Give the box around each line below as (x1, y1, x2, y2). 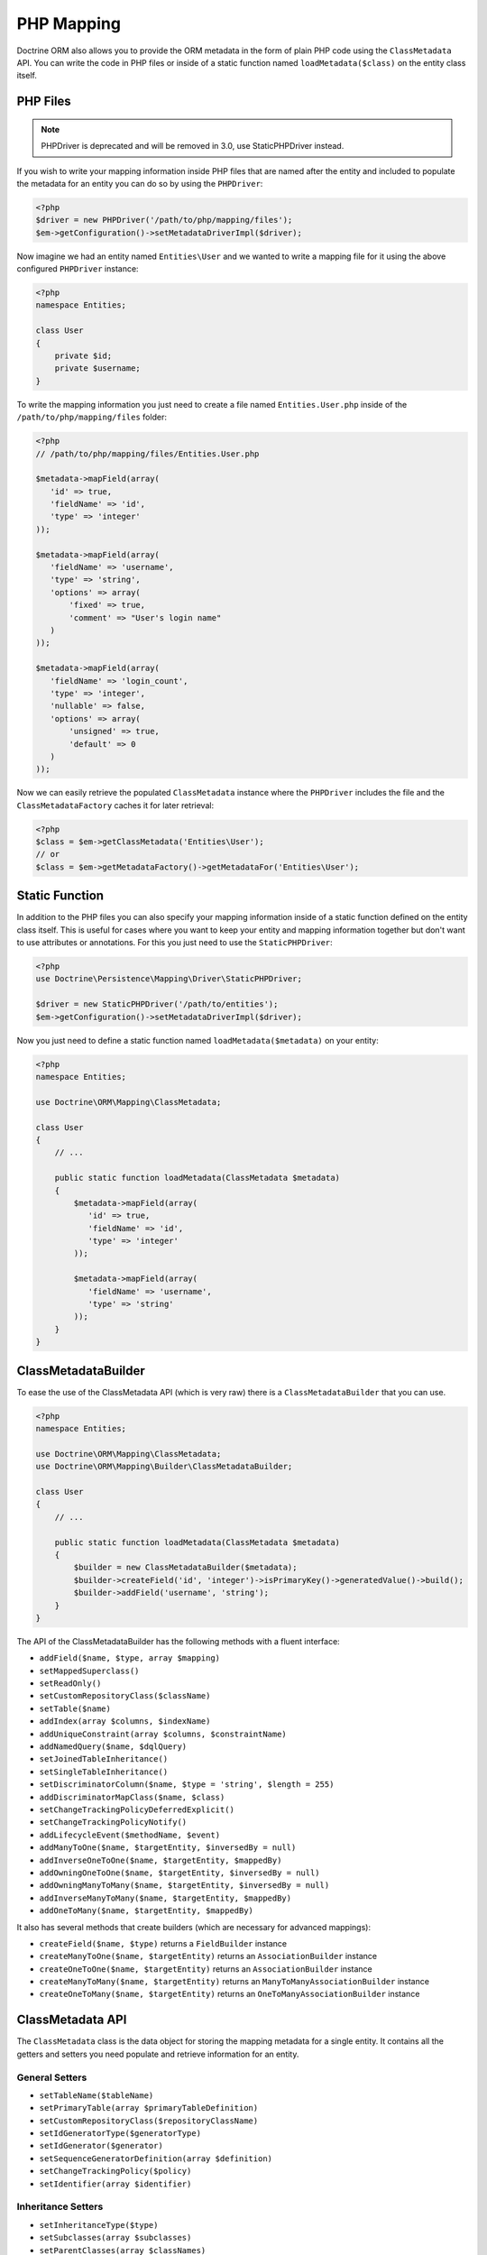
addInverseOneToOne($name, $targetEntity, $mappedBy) (39, 1855, 282, 1865)
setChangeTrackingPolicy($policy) (39, 2166, 192, 2177)
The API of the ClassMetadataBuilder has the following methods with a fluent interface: (16, 1635, 340, 1646)
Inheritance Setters (16, 2201, 104, 2214)
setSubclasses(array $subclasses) (39, 2232, 192, 2243)
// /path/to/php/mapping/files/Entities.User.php (35, 448, 260, 459)
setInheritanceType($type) (39, 2220, 159, 2230)
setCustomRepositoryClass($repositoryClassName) (39, 2115, 259, 2126)
